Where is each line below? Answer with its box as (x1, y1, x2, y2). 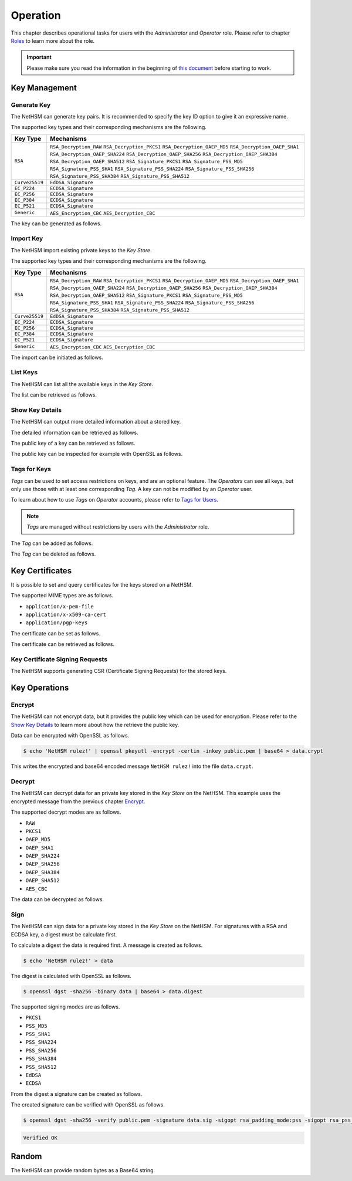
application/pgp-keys (25, 620, 88, 626)
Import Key (11, 235, 43, 243)
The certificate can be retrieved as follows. (11, 641, 114, 648)
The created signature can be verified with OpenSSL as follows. (11, 1101, 165, 1108)
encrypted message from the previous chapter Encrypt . (11, 798, 145, 805)
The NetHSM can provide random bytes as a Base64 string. (11, 1167, 155, 1174)
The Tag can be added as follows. (11, 540, 93, 547)
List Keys (11, 368, 38, 377)
